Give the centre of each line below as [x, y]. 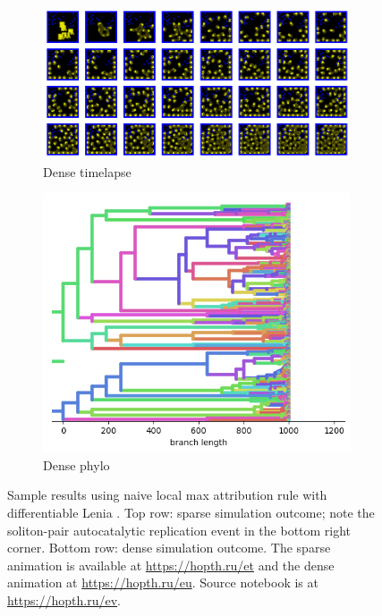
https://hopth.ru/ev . [64, 600]
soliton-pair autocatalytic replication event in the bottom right [179, 530]
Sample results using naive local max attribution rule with [167, 495]
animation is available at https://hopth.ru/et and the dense [171, 565]
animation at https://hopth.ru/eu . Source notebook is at [163, 582]
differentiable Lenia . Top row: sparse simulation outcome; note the [191, 513]
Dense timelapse [87, 171]
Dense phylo [76, 464]
